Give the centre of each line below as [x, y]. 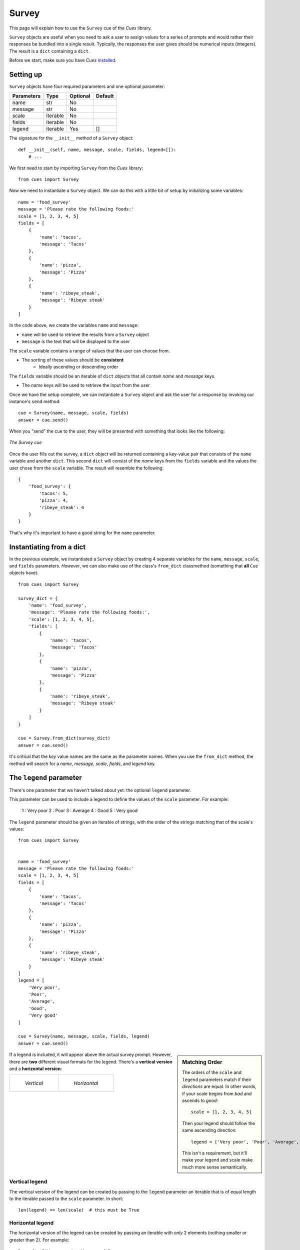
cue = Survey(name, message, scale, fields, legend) [84, 1036]
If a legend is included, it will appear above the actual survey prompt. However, [90, 1054]
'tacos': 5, [54, 493]
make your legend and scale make [217, 1160]
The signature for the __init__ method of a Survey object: [71, 138]
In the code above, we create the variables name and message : [74, 325]
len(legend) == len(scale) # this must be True [79, 1210]
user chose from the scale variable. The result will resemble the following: [86, 468]
